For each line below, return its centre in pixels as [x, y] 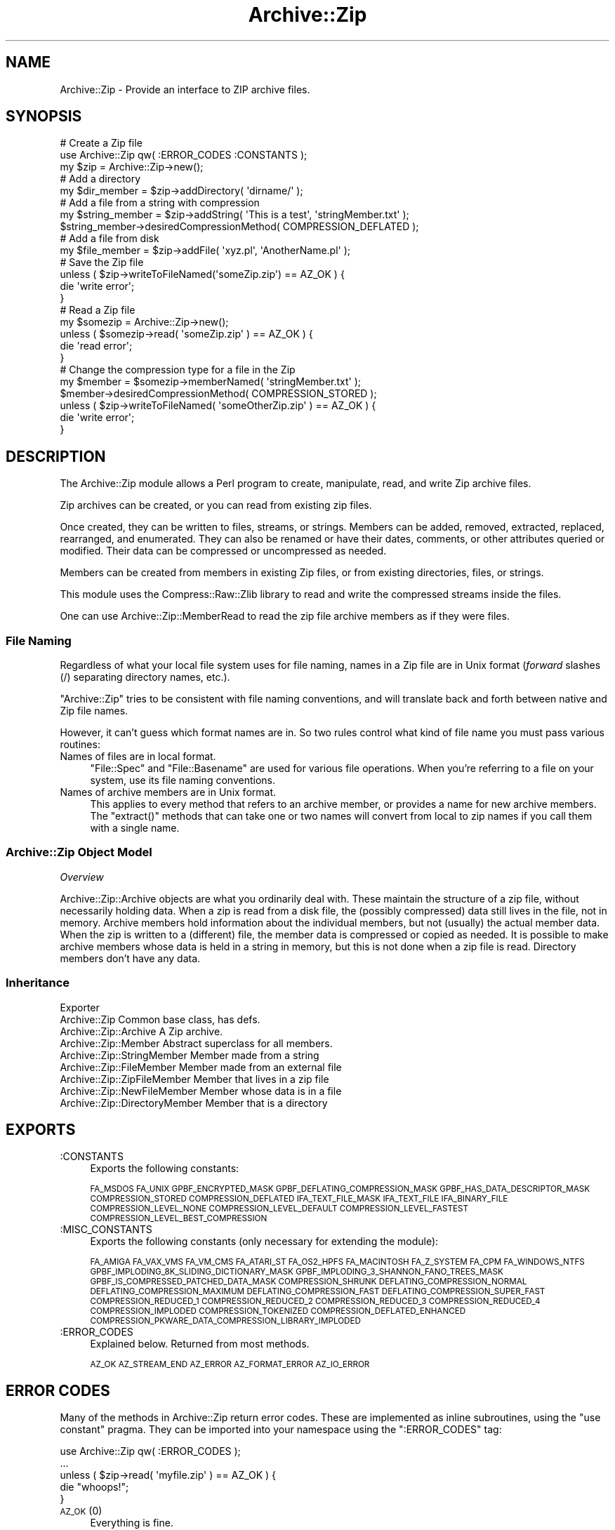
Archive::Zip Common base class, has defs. [160, 1019]
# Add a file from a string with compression [160, 203]
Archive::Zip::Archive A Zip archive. [141, 1031]
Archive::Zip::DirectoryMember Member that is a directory [194, 1103]
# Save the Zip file [102, 262]
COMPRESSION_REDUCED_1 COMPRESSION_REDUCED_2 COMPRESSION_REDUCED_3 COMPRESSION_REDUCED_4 [315, 1302]
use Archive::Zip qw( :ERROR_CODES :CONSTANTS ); [184, 155]
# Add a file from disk [110, 239]
